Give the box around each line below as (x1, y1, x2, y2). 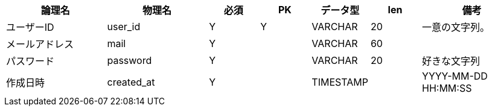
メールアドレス (6, 38, 74, 50)
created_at (107, 76, 155, 88)
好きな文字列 (422, 55, 481, 67)
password (107, 54, 152, 66)
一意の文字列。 (422, 21, 490, 33)
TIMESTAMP (311, 76, 368, 88)
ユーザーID (6, 21, 54, 33)
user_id (107, 21, 141, 33)
